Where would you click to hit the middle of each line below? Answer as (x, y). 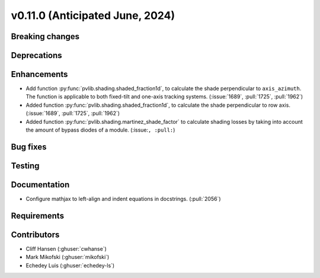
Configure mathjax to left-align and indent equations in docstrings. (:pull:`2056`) (124, 199)
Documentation (40, 185)
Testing (25, 166)
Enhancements (39, 74)
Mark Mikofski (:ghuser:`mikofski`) (68, 257)
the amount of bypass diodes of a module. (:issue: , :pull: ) (100, 130)
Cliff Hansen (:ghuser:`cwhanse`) (66, 248)
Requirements (38, 215)
